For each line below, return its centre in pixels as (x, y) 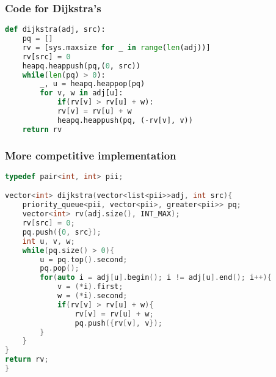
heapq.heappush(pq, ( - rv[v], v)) (125, 120)
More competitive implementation (91, 155)
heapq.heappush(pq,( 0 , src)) (81, 66)
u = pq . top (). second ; (84, 259)
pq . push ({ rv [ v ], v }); (118, 323)
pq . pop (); (60, 269)
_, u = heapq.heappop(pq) (93, 84)
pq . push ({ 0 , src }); (62, 232)
